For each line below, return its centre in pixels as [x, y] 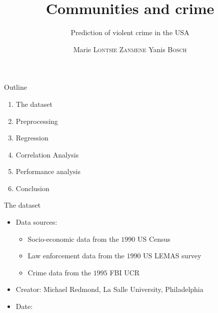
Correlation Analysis [47, 154]
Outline [15, 87]
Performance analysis [48, 171]
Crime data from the [59, 272]
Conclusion [32, 188]
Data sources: [36, 222]
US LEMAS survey [172, 256]
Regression [32, 138]
